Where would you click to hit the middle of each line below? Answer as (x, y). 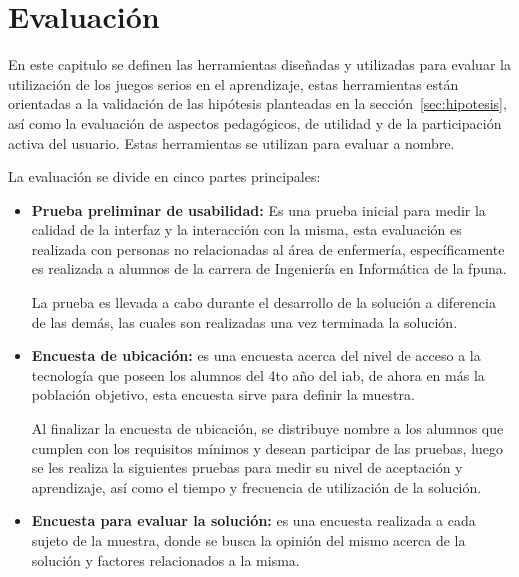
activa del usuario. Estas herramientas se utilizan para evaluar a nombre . (231, 142)
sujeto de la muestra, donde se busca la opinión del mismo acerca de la (248, 540)
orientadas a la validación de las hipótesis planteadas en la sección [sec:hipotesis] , (257, 103)
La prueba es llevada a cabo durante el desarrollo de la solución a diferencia (263, 302)
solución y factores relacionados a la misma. (165, 559)
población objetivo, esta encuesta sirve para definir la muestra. (223, 394)
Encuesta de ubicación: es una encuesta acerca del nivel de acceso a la (256, 355)
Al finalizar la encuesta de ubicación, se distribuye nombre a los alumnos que (267, 428)
